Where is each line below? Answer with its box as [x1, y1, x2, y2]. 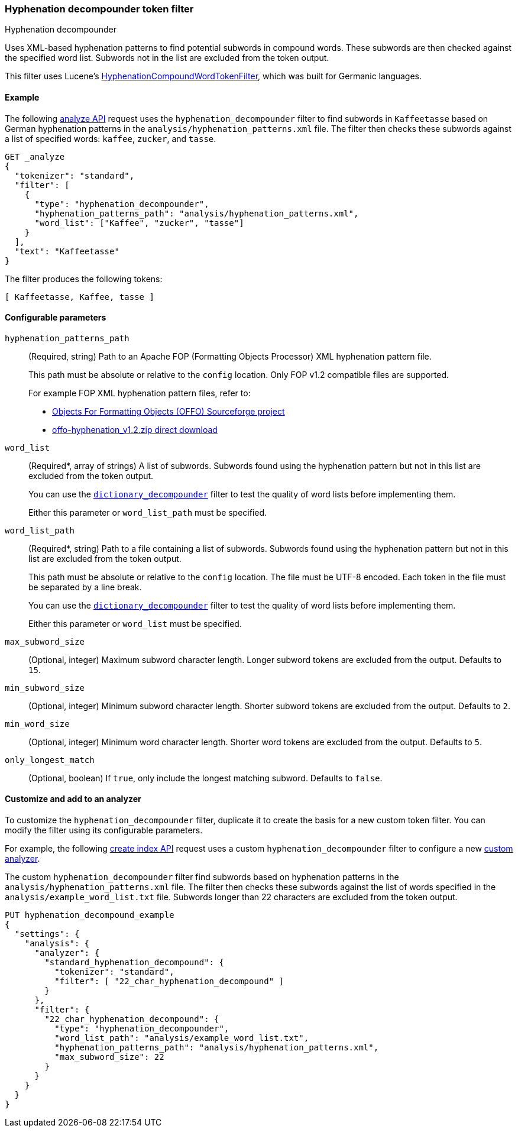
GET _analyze [5, 151, 65, 161]
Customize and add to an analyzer [5, 794, 141, 804]
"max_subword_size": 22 [54, 1052, 164, 1062]
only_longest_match [5, 755, 95, 765]
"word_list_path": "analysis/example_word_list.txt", [54, 1033, 309, 1043]
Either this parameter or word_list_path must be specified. [28, 507, 267, 518]
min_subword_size [5, 683, 85, 693]
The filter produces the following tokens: [5, 273, 163, 284]
